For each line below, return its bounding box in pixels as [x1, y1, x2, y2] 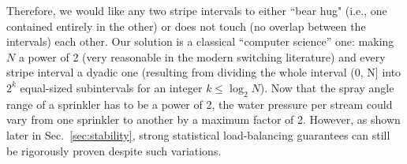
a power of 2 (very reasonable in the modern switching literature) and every [18, 48, 386, 65]
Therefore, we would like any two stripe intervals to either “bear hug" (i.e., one [6, 2, 387, 18]
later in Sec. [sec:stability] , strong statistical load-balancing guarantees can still [6, 126, 390, 143]
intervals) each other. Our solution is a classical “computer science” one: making [6, 33, 394, 50]
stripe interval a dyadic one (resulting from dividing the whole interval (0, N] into [6, 64, 401, 80]
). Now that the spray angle [260, 79, 394, 95]
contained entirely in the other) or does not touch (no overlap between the [6, 17, 366, 34]
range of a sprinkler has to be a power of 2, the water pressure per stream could [6, 95, 393, 112]
